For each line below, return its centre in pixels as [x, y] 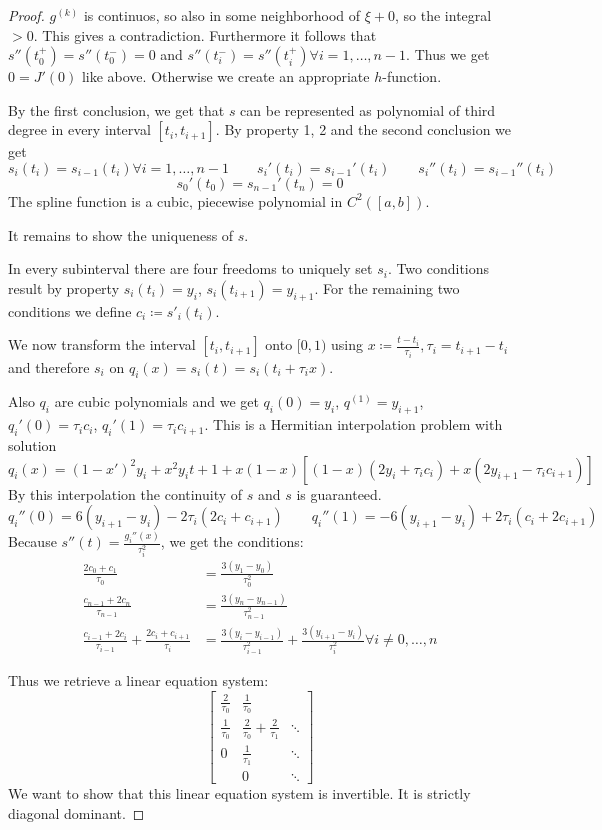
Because [32, 541]
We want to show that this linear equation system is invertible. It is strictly [239, 792]
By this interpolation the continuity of [125, 493]
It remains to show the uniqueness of [121, 234]
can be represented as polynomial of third [368, 109]
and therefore [49, 366]
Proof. [26, 15]
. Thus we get [448, 54]
